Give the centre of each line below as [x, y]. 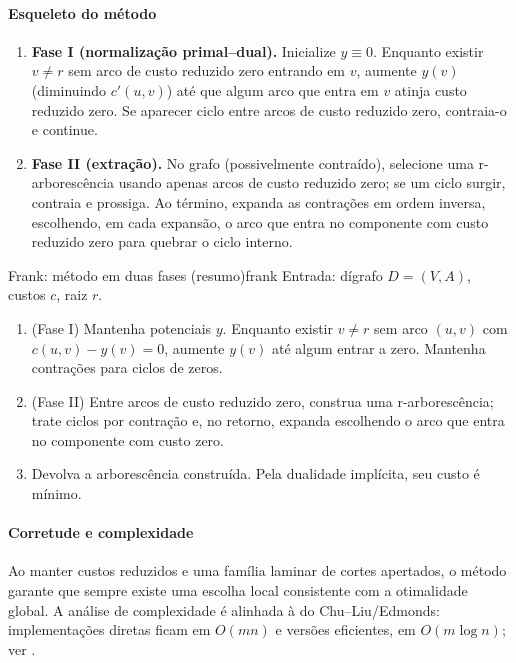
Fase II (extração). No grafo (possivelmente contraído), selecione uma [252, 162]
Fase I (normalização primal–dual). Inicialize [183, 50]
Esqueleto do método [82, 12]
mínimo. [56, 493]
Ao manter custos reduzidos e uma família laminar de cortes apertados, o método [257, 570]
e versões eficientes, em [345, 629]
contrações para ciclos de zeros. [127, 367]
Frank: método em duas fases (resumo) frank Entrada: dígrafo [195, 274]
